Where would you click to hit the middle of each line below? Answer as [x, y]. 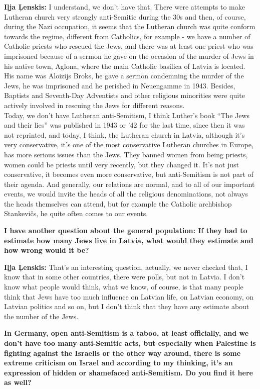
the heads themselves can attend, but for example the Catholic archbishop [118, 203]
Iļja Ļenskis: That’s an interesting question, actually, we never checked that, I [126, 267]
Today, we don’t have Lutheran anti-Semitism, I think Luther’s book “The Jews [127, 115]
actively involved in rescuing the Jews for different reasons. [94, 105]
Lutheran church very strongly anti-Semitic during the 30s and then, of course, [125, 16]
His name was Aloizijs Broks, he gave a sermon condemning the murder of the [124, 76]
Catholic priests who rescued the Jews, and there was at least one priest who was [129, 46]
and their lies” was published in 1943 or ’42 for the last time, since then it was [124, 125]
